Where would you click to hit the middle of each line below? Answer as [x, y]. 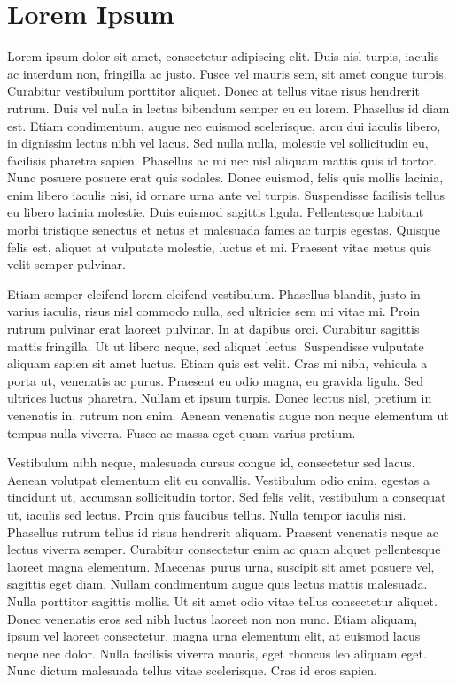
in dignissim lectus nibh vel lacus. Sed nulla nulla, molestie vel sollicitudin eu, [218, 143]
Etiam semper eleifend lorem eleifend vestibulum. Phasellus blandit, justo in [214, 293]
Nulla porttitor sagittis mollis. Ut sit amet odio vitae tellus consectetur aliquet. [222, 600]
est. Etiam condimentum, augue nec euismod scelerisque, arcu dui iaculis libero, [224, 125]
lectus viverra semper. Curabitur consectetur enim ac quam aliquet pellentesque [224, 549]
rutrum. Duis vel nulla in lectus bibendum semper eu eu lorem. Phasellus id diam [228, 108]
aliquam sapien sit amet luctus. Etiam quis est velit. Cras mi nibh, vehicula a [217, 363]
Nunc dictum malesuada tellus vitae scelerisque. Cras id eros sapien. [192, 670]
